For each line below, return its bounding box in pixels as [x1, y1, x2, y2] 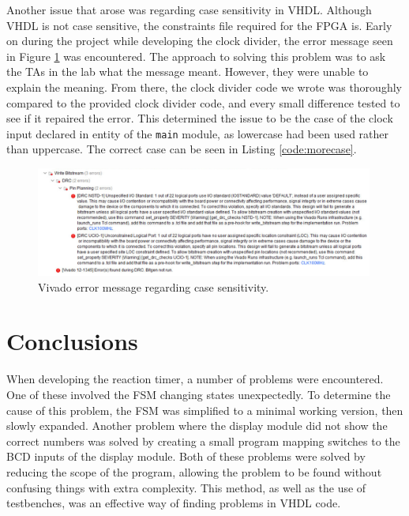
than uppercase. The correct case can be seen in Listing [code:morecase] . [6, 141, 357, 157]
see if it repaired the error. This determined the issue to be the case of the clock [6, 110, 393, 126]
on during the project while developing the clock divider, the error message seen [6, 32, 393, 49]
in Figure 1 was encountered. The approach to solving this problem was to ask [6, 47, 386, 64]
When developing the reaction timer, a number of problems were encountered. [6, 371, 384, 387]
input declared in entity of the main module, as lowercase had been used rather [6, 125, 389, 141]
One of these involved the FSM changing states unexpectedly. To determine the [6, 386, 391, 402]
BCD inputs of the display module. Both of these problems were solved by [6, 448, 366, 465]
